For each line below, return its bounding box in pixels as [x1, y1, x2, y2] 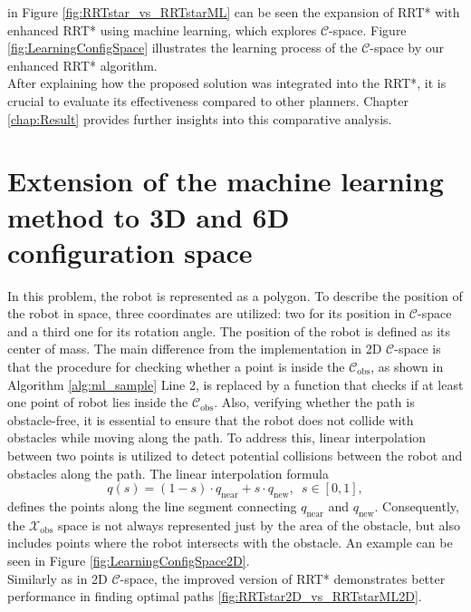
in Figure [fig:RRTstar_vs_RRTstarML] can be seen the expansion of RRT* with [7, 3, 460, 21]
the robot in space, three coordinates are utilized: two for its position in [7, 304, 406, 323]
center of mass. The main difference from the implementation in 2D [7, 339, 382, 358]
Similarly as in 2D [7, 568, 108, 588]
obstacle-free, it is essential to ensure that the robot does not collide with [7, 410, 414, 429]
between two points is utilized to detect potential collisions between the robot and [7, 446, 463, 464]
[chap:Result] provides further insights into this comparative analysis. [7, 109, 392, 128]
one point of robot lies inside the [7, 393, 188, 412]
